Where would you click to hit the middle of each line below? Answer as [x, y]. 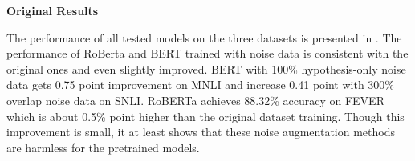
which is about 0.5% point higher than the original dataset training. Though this [205, 116]
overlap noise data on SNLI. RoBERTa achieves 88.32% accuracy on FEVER [195, 100]
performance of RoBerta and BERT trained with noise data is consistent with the [207, 53]
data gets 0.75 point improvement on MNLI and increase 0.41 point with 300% [201, 85]
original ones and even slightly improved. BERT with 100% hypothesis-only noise [206, 68]
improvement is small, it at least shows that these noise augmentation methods [201, 132]
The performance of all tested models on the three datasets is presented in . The [204, 37]
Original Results [53, 10]
